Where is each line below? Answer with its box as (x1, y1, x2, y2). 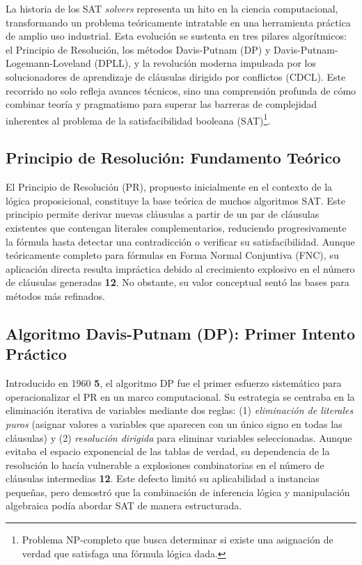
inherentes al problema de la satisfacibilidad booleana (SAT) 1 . (6, 111, 271, 127)
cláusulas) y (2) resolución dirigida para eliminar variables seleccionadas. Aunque (6, 430, 352, 445)
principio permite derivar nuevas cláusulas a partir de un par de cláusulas (6, 207, 320, 221)
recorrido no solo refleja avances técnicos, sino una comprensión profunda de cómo (6, 83, 356, 97)
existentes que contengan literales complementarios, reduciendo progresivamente (6, 220, 347, 234)
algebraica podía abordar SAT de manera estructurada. (6, 498, 242, 513)
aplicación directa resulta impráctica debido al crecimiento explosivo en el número (6, 261, 355, 276)
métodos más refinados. (6, 288, 105, 303)
